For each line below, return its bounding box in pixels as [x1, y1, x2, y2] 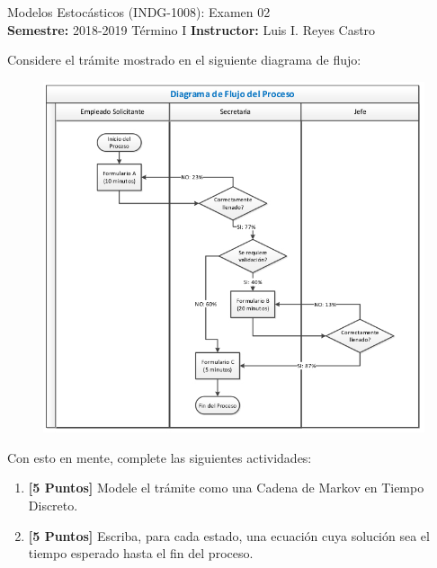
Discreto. [28, 496, 78, 515]
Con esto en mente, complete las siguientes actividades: [7, 448, 312, 466]
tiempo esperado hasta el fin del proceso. [28, 544, 254, 563]
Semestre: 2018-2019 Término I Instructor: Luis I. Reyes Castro [7, 20, 376, 39]
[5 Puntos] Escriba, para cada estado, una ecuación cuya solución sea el [28, 526, 430, 545]
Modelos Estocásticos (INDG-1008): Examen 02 [7, 3, 271, 21]
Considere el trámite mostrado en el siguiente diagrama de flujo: [7, 50, 361, 69]
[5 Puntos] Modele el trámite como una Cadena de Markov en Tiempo [28, 478, 424, 497]
